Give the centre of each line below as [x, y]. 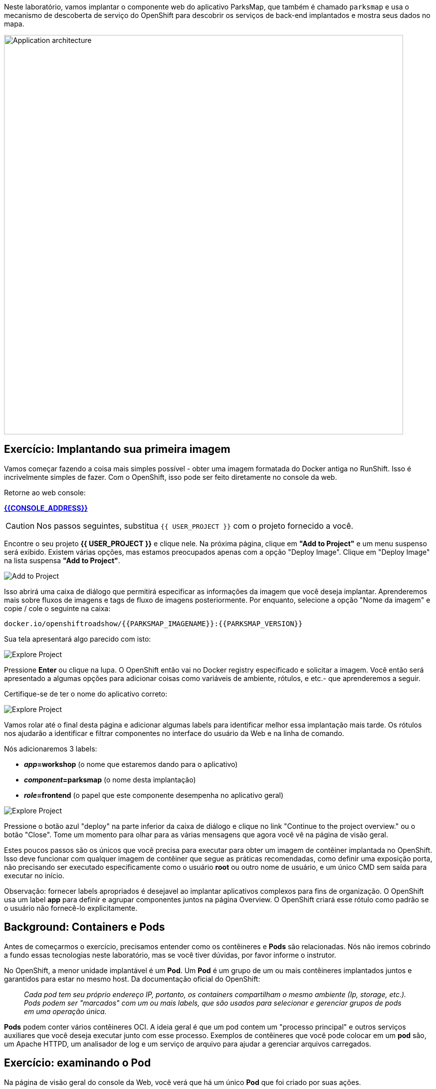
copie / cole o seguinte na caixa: [57, 608]
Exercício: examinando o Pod [78, 1063]
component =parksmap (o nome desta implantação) [110, 779]
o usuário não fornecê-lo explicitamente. [71, 908]
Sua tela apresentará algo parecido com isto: [78, 639]
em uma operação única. [65, 1011]
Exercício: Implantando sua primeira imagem [117, 449]
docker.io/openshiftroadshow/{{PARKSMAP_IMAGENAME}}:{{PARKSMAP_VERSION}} [153, 623]
